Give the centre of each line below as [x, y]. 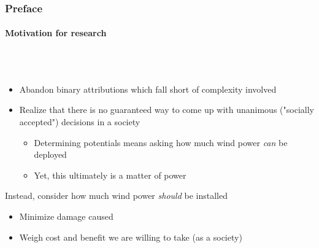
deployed [50, 154]
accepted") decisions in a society [80, 122]
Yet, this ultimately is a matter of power [110, 175]
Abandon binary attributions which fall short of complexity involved [148, 89]
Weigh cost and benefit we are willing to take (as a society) [131, 237]
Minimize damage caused [66, 216]
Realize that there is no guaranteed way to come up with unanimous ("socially [167, 110]
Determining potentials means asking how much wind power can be [161, 142]
